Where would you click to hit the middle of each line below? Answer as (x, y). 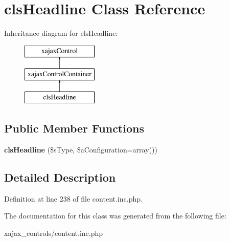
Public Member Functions (74, 128)
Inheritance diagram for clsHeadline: (61, 33)
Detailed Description (60, 177)
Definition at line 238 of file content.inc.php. (73, 198)
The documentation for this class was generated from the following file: (115, 216)
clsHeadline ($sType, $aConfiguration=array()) (81, 149)
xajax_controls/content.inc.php (54, 233)
